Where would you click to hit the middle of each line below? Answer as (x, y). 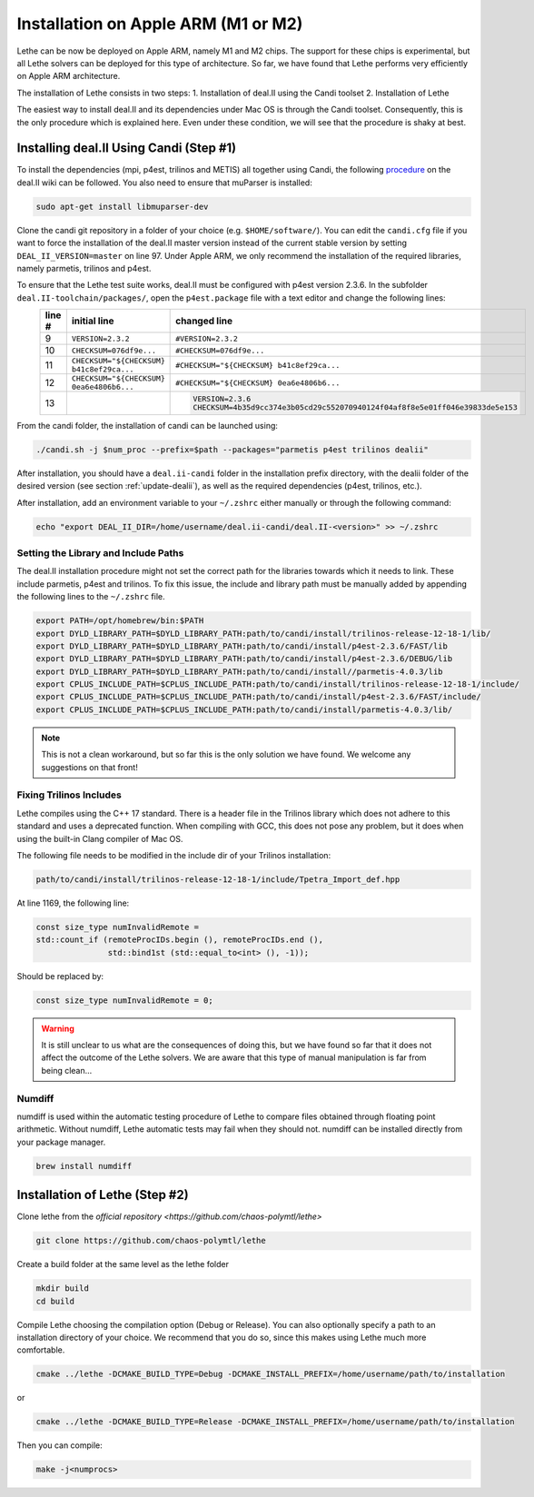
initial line (93, 321)
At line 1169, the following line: (73, 903)
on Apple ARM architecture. (69, 76)
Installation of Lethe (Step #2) (103, 1195)
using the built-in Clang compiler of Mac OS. (100, 838)
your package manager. (61, 1142)
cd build (55, 1301)
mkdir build (63, 1289)
